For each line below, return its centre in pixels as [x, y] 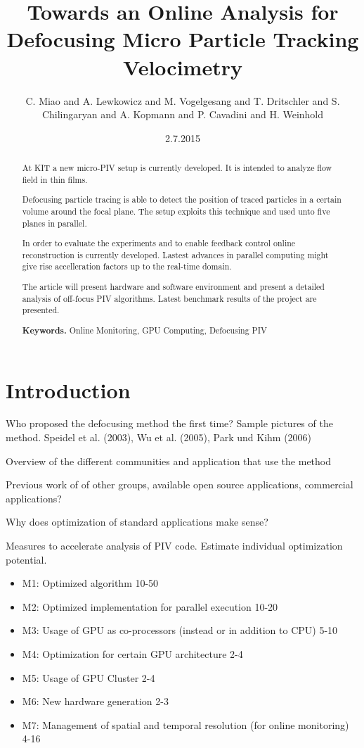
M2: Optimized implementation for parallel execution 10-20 [150, 606]
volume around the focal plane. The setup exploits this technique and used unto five [176, 211]
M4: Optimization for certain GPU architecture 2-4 [132, 653]
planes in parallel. [54, 223]
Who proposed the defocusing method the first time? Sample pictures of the [169, 423]
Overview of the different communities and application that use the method [169, 461]
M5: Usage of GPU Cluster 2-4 [89, 677]
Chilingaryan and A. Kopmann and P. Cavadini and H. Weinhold [183, 114]
